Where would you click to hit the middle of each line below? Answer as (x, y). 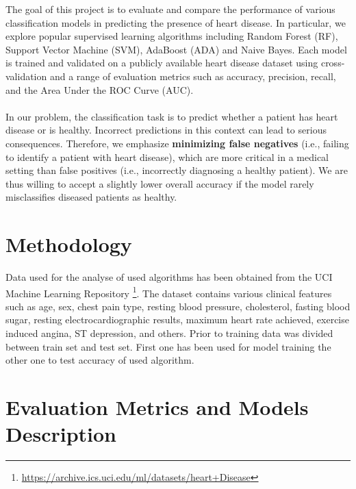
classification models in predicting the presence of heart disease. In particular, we (176, 22)
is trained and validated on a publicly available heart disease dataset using (162, 63)
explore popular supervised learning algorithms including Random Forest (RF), (172, 36)
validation (26, 76)
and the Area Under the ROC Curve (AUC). (100, 89)
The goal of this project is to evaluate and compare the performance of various (170, 9)
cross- (333, 63)
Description (61, 434)
